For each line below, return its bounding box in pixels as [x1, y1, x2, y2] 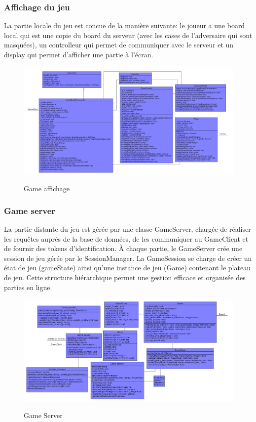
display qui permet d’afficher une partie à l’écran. [4, 49, 153, 59]
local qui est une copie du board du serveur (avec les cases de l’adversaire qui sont [4, 30, 253, 40]
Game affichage [24, 183, 70, 194]
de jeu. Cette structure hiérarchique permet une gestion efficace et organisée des [4, 272, 246, 282]
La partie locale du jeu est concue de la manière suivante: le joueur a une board [4, 20, 245, 31]
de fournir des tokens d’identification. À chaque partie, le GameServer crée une [4, 243, 243, 253]
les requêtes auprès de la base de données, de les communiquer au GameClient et [4, 233, 249, 244]
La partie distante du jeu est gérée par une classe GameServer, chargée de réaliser [4, 224, 251, 234]
